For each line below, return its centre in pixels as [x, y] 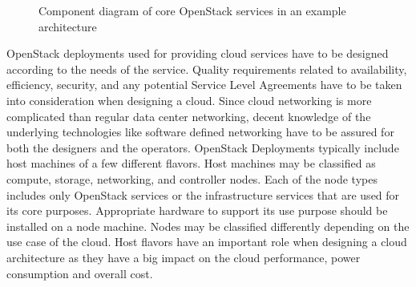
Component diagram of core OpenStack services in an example [192, 10]
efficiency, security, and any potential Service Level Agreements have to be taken [204, 85]
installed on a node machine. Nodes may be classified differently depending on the [208, 226]
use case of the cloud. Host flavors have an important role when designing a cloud [207, 242]
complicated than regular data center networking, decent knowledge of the [189, 116]
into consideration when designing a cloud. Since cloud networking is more [189, 100]
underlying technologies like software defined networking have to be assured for [200, 132]
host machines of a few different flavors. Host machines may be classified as [191, 163]
